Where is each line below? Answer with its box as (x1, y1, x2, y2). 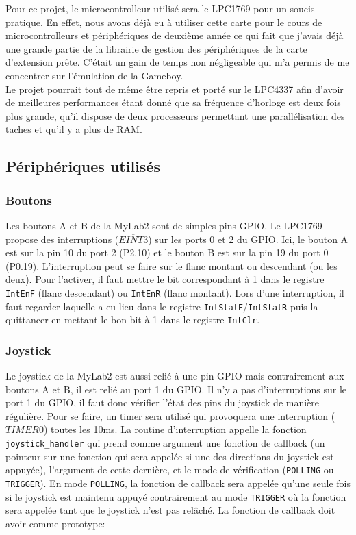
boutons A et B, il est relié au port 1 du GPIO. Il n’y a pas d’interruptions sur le (5, 382, 347, 396)
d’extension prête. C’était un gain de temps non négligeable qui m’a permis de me (5, 55, 350, 69)
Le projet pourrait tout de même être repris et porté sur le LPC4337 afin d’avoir (5, 82, 344, 96)
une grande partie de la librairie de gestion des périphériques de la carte (5, 41, 307, 55)
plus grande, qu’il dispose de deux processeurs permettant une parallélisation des (5, 108, 345, 123)
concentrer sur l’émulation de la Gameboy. (5, 68, 183, 82)
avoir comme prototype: (5, 516, 105, 530)
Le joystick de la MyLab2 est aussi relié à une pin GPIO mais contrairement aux (5, 369, 344, 383)
